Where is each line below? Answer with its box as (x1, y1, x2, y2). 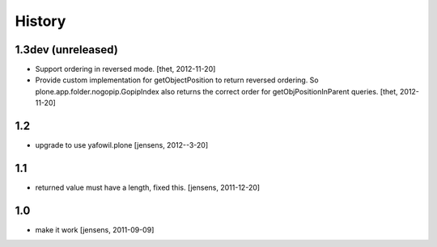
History (15, 12, 66, 30)
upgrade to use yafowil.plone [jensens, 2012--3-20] (35, 140, 209, 150)
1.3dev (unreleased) (15, 43, 119, 57)
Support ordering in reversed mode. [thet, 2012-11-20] (35, 65, 216, 74)
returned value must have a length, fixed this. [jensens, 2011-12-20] (35, 182, 261, 193)
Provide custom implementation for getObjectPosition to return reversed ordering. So (35, 75, 319, 85)
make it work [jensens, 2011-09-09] (35, 224, 155, 234)
